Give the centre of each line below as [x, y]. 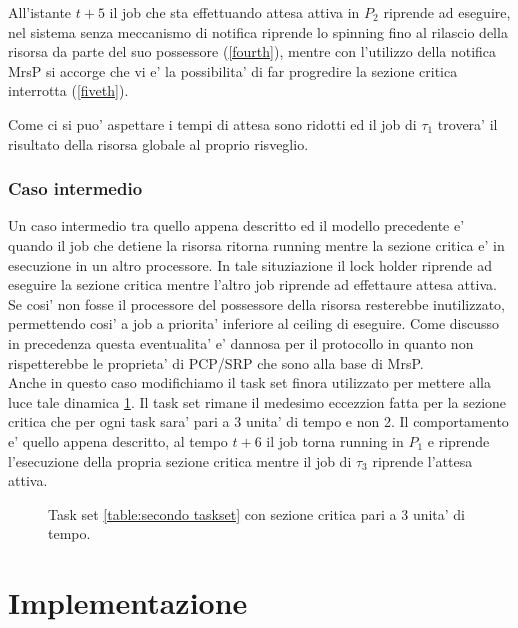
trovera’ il [467, 123]
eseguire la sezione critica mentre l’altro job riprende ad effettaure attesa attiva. [252, 284]
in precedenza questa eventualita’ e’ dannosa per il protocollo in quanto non [241, 342]
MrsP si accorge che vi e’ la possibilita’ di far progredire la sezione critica [233, 70]
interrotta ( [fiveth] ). [68, 90]
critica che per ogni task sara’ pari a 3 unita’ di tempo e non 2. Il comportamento [258, 421]
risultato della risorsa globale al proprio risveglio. [158, 143]
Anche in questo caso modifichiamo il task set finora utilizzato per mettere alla [249, 382]
